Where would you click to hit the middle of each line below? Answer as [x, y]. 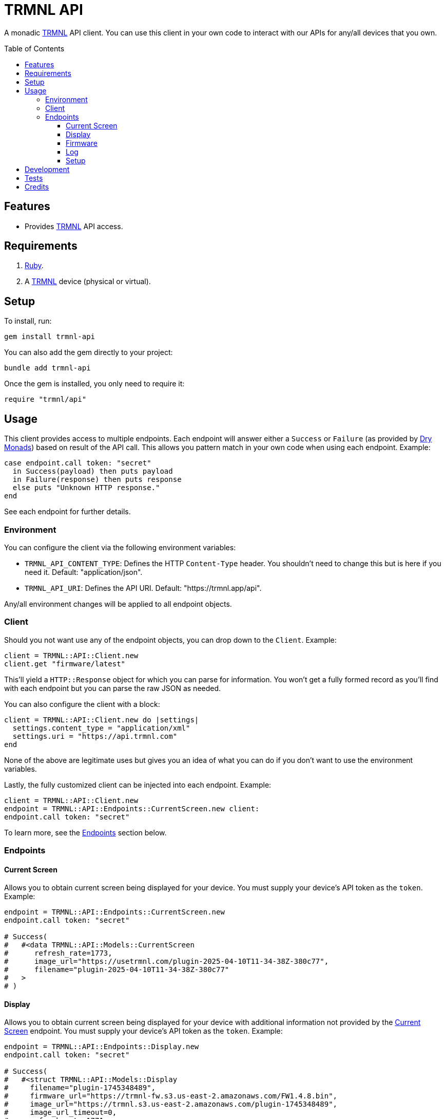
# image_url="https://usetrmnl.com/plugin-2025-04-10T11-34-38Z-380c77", [167, 962]
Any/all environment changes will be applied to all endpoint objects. [118, 604]
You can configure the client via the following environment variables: [120, 547]
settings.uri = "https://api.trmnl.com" [95, 736]
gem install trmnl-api [50, 337]
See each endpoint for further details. [67, 512]
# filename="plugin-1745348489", [80, 1088]
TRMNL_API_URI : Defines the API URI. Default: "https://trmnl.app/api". [143, 588]
